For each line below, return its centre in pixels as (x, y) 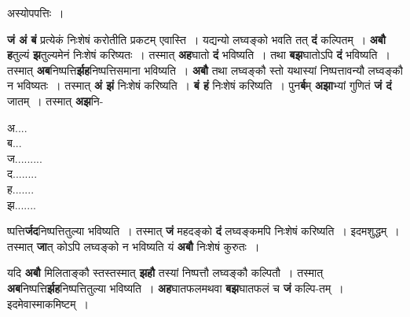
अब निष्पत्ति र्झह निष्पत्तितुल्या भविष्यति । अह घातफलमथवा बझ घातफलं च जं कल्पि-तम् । (176, 288)
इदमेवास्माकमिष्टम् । (48, 303)
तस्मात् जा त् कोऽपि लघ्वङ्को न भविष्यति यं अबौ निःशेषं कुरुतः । (134, 246)
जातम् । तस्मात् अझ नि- (55, 100)
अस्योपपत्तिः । (36, 13)
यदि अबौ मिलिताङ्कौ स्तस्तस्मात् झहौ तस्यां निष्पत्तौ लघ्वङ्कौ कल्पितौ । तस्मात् (165, 273)
